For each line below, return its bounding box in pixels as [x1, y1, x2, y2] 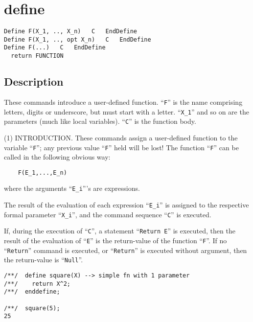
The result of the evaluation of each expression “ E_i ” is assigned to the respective [4, 200, 249, 210]
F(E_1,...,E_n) [18, 169, 67, 176]
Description [4, 74, 64, 89]
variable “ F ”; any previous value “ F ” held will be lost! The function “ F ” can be [4, 142, 239, 152]
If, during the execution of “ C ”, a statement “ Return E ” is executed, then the [4, 226, 235, 236]
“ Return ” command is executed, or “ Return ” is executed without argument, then [4, 245, 247, 255]
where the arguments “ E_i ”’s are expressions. [4, 183, 140, 193]
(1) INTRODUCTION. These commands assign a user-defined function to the [4, 132, 238, 142]
